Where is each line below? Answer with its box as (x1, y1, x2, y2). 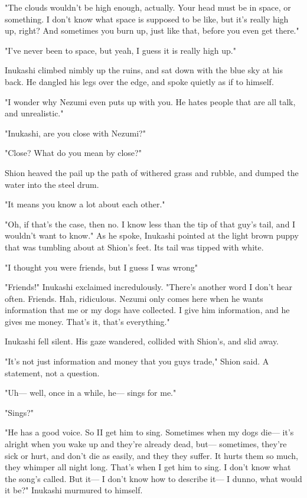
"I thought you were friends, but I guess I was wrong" (5, 261, 198, 273)
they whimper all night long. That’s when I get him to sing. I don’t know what (5, 461, 291, 473)
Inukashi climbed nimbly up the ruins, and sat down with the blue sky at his (5, 64, 283, 76)
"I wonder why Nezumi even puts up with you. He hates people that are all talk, (5, 95, 296, 108)
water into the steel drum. (5, 178, 99, 190)
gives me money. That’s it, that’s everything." (5, 315, 170, 327)
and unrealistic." (5, 107, 64, 119)
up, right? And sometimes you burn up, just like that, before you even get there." (5, 24, 299, 37)
